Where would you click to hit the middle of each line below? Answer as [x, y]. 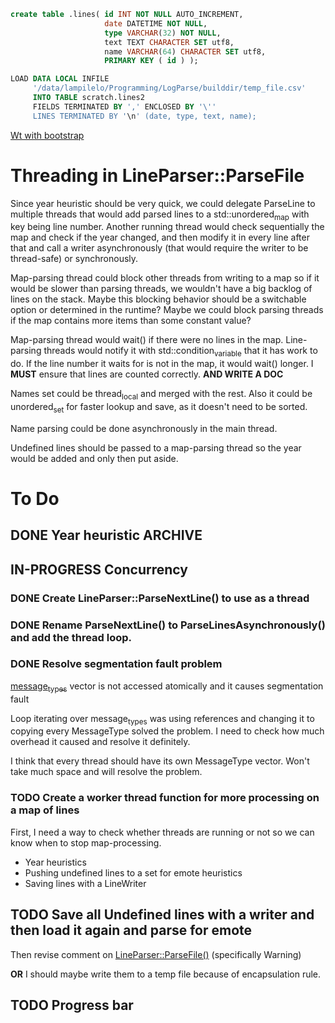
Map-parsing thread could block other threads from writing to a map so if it [165, 278]
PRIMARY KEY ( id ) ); [151, 61]
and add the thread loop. [71, 637]
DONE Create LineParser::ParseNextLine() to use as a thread [160, 598]
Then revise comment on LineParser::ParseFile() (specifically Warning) [156, 954]
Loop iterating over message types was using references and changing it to [162, 719]
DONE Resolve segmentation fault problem [116, 664]
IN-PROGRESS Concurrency [99, 569]
